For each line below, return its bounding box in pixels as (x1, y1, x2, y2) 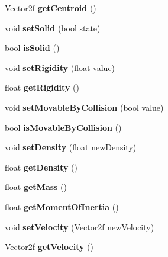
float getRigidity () (5, 81, 79, 94)
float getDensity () (5, 160, 77, 173)
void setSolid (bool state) (5, 21, 101, 34)
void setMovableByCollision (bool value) (5, 101, 164, 113)
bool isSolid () (5, 41, 60, 54)
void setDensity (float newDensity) (5, 141, 137, 153)
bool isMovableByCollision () (5, 121, 122, 133)
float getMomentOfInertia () (5, 200, 119, 213)
